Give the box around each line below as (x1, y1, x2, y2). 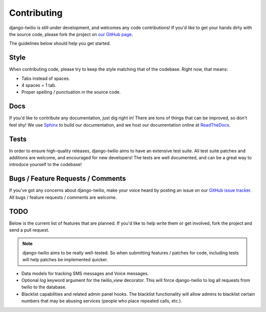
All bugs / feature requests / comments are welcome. (9, 194, 117, 200)
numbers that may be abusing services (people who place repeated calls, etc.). (21, 298, 182, 304)
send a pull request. (9, 227, 49, 233)
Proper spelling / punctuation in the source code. (21, 89, 121, 95)
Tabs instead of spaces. (21, 75, 70, 81)
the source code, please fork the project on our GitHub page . (9, 31, 133, 37)
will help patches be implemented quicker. (22, 257, 108, 263)
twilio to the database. (21, 284, 66, 290)
